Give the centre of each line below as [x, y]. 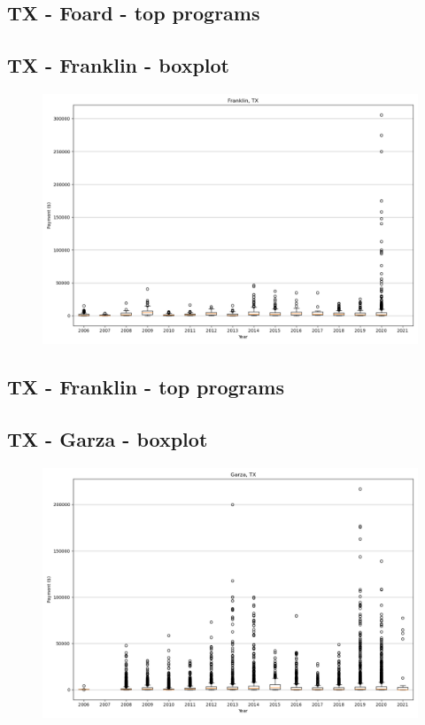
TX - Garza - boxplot [108, 439]
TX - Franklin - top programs [146, 387]
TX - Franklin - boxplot [118, 65]
